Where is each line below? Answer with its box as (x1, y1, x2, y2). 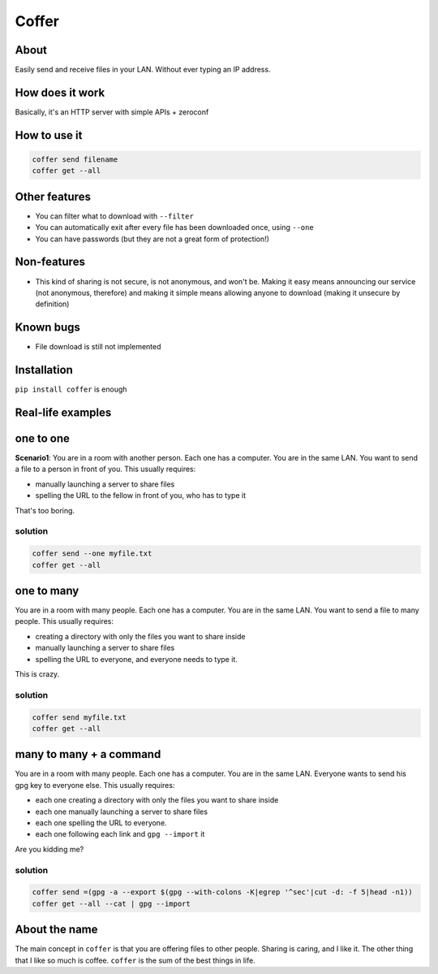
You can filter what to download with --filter (35, 211, 194, 221)
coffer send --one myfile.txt (32, 549, 152, 558)
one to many (15, 583, 79, 597)
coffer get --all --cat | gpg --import (32, 898, 191, 908)
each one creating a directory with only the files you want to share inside (35, 795, 279, 805)
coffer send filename (32, 154, 118, 164)
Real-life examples (15, 405, 112, 419)
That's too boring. (15, 505, 75, 515)
